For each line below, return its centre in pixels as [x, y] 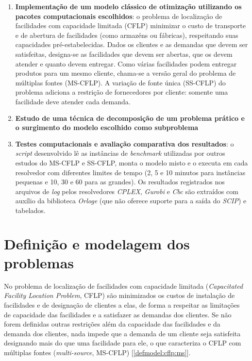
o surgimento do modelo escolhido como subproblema [107, 127]
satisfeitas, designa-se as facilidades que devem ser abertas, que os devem [124, 54]
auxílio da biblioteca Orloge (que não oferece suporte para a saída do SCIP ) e [131, 201]
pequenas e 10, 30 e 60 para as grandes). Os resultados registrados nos [120, 182]
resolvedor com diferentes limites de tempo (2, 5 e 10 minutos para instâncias [130, 172]
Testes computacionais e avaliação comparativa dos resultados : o [125, 143]
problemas [39, 262]
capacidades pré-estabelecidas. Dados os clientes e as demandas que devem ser [132, 44]
